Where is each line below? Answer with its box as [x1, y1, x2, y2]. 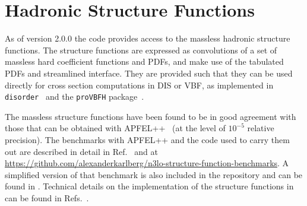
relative [247, 122, 274, 134]
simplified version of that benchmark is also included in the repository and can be [5, 168, 303, 180]
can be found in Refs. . [5, 191, 89, 204]
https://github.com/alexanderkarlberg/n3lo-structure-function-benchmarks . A [5, 157, 289, 169]
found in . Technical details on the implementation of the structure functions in [5, 180, 294, 192]
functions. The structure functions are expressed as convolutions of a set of [5, 43, 277, 56]
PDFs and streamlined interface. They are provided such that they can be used [5, 66, 293, 79]
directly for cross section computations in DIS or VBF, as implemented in [5, 78, 274, 91]
